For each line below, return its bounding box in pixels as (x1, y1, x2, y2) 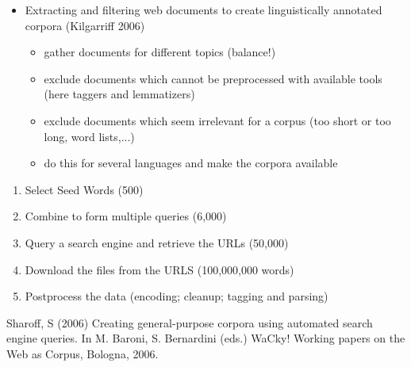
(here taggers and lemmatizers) (44, 86, 195, 102)
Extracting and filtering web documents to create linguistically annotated (25, 2, 382, 17)
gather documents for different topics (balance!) (44, 44, 276, 60)
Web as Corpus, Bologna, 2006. (6, 345, 159, 361)
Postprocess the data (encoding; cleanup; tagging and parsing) (25, 288, 328, 304)
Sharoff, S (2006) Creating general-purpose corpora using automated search (6, 314, 373, 331)
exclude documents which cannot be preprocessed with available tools (44, 70, 382, 86)
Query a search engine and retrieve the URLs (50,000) (25, 234, 289, 250)
